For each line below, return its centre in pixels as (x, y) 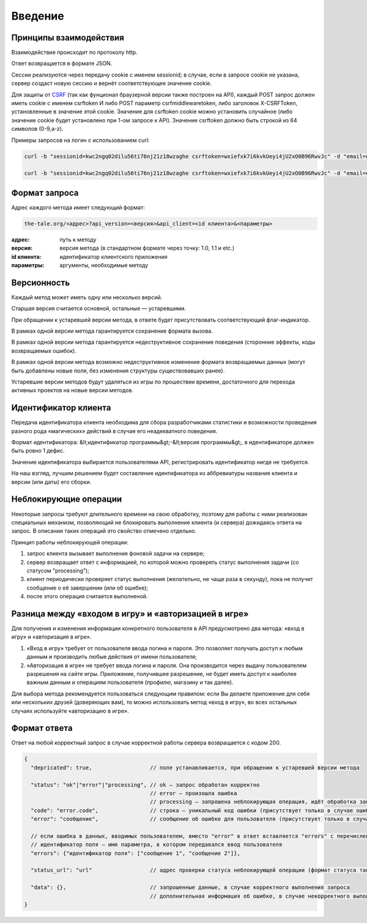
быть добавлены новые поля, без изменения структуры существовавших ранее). (118, 371)
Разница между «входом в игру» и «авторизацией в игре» (130, 614)
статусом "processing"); (58, 570)
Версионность (41, 282)
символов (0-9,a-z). (37, 129)
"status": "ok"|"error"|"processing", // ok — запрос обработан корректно (145, 785)
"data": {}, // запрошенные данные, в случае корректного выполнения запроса (190, 888)
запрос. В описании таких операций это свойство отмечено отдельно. (104, 531)
